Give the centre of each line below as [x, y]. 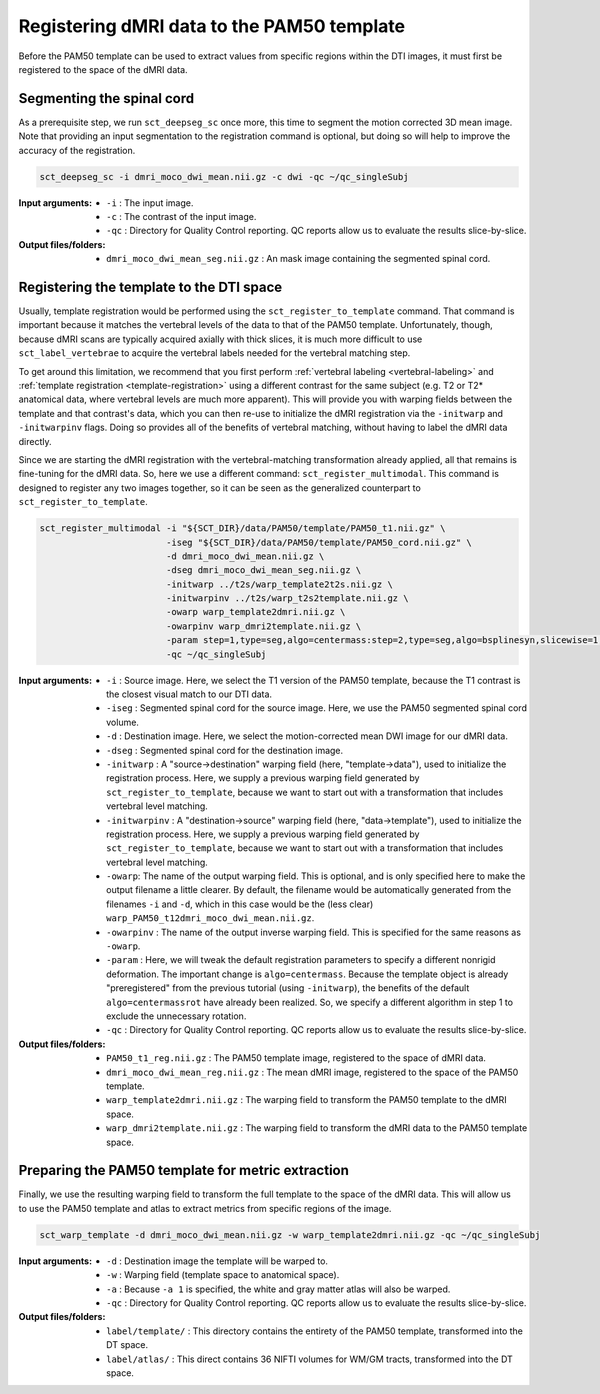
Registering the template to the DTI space [150, 286]
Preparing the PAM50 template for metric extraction [184, 1170]
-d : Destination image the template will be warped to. [217, 1261]
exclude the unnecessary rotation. [176, 1016]
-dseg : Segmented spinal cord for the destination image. [225, 750]
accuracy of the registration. [77, 150]
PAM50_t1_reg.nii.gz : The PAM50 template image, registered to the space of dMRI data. [296, 1058]
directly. [35, 441]
